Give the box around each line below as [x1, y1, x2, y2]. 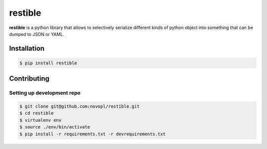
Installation [9, 44, 44, 53]
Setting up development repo [9, 89, 81, 96]
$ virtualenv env [19, 117, 62, 123]
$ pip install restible [19, 60, 78, 66]
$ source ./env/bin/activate [19, 124, 90, 130]
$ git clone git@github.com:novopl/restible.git [19, 104, 140, 109]
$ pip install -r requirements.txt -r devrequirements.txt [19, 131, 166, 137]
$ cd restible [19, 111, 54, 116]
